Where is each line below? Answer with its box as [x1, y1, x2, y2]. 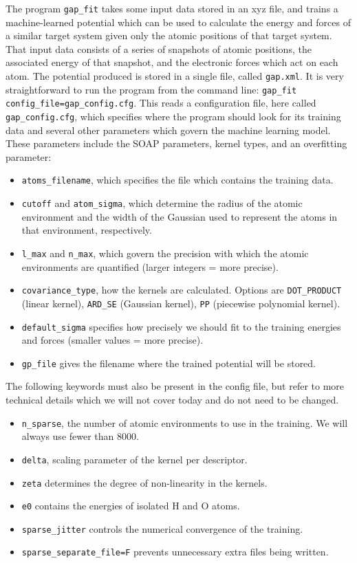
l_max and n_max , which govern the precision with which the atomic [21, 245, 309, 260]
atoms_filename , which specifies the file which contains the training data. [21, 173, 334, 187]
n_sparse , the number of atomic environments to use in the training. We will [21, 415, 348, 430]
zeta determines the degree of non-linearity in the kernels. [21, 475, 268, 489]
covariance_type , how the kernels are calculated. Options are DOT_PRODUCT [21, 283, 342, 297]
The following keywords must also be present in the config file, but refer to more [6, 379, 345, 393]
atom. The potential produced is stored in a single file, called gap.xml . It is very [6, 69, 344, 83]
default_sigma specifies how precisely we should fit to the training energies [21, 319, 341, 333]
